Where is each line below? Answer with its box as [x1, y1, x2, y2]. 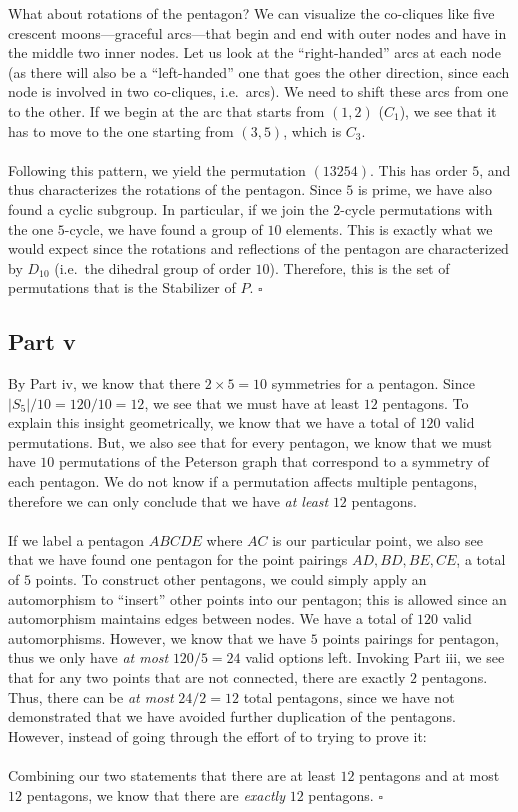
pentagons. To [382, 392, 469, 413]
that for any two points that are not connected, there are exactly [8, 667, 406, 688]
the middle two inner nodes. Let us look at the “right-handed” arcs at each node [8, 42, 501, 63]
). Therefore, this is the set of [269, 257, 450, 278]
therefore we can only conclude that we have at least [8, 490, 329, 511]
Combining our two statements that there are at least [8, 764, 336, 785]
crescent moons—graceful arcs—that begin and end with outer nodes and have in [8, 22, 507, 43]
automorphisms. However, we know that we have [8, 627, 307, 648]
